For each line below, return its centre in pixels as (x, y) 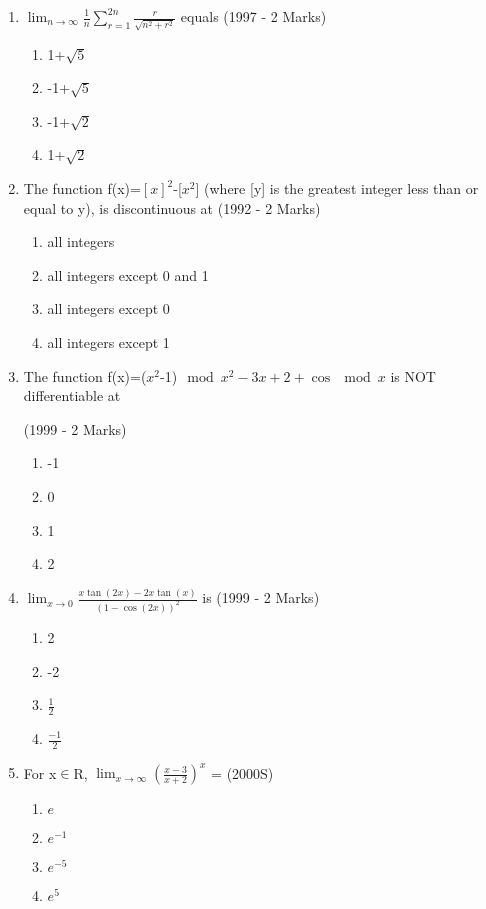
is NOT (413, 375)
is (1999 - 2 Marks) (261, 597)
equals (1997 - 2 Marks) (253, 16)
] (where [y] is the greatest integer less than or (337, 188)
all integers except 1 (108, 342)
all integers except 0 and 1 (128, 274)
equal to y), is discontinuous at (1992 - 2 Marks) (172, 207)
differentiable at (72, 395)
